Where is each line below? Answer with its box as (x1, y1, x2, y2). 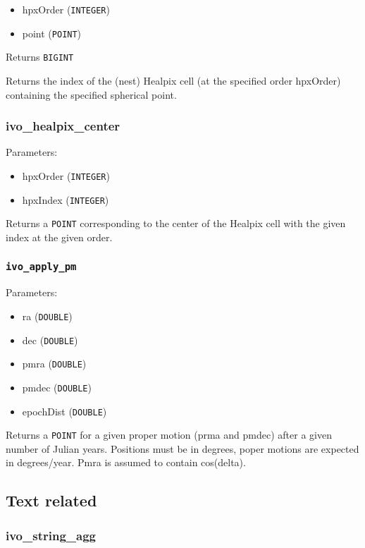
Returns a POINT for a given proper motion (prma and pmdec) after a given (6, 427, 332, 442)
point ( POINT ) (22, 25, 82, 40)
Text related (6, 489, 97, 511)
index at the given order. (6, 229, 113, 244)
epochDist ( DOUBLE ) (22, 403, 107, 418)
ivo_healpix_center (6, 117, 120, 135)
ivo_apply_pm (6, 261, 77, 273)
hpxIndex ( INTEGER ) (22, 192, 109, 207)
